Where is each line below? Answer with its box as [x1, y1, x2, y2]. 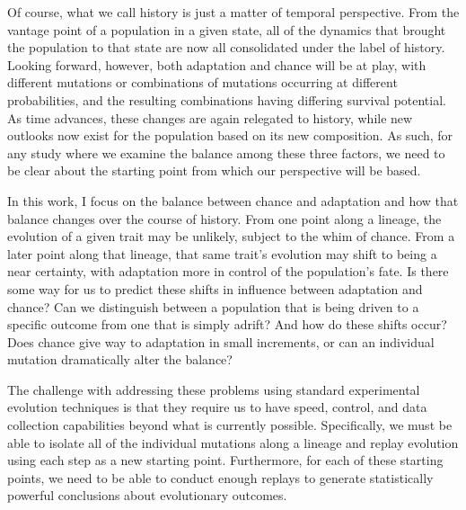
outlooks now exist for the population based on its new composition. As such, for [7, 126, 453, 145]
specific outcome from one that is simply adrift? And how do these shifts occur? [7, 315, 447, 334]
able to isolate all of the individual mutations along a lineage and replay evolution [7, 433, 459, 452]
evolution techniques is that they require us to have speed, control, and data [7, 398, 427, 416]
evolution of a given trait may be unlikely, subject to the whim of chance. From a [7, 227, 455, 246]
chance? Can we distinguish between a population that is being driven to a [7, 297, 419, 316]
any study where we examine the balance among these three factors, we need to [7, 143, 445, 162]
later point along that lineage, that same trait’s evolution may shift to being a [7, 244, 437, 263]
